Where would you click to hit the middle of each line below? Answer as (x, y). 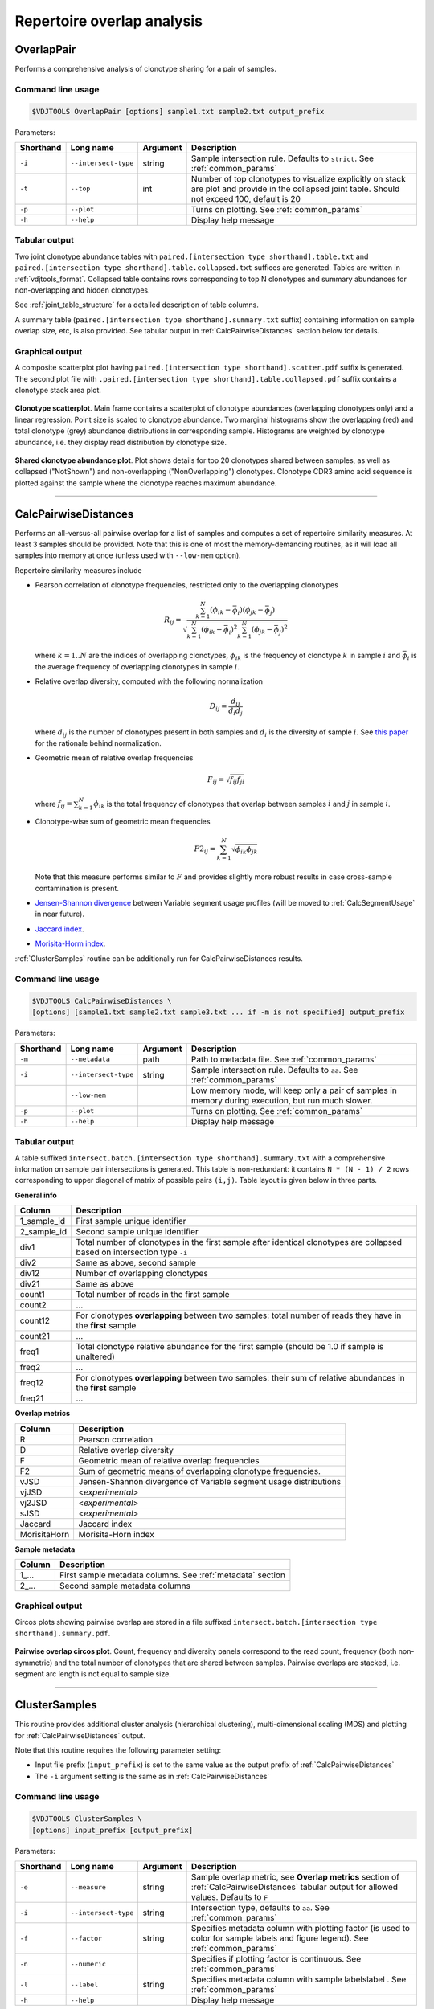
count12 (35, 1320)
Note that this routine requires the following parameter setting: (118, 1750)
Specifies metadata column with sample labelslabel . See (299, 1979)
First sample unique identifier (131, 1221)
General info (36, 1195)
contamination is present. (77, 888)
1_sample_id (43, 1221)
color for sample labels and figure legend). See (280, 1938)
